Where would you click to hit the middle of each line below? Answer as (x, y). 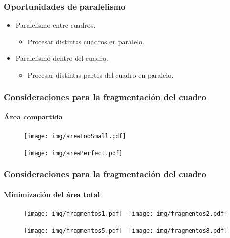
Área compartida (33, 117)
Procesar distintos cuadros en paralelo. (86, 41)
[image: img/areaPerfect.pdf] (73, 153)
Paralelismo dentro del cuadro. (62, 58)
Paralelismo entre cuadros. (56, 25)
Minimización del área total (52, 194)
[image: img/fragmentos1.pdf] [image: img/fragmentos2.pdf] (126, 214)
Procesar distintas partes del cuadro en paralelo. (100, 75)
